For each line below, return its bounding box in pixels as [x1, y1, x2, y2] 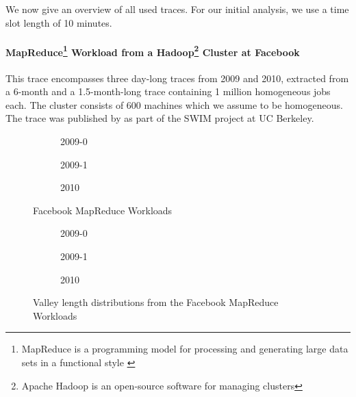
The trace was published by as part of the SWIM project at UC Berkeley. [5, 111, 314, 125]
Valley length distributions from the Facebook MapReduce [33, 295, 279, 309]
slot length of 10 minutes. [5, 15, 112, 29]
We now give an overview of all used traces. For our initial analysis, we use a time [5, 2, 349, 16]
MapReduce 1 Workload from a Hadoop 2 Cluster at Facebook [5, 42, 300, 59]
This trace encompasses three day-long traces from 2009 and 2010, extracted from [5, 71, 349, 85]
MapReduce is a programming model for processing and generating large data [21, 342, 348, 356]
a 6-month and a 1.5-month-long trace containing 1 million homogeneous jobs [5, 84, 331, 99]
